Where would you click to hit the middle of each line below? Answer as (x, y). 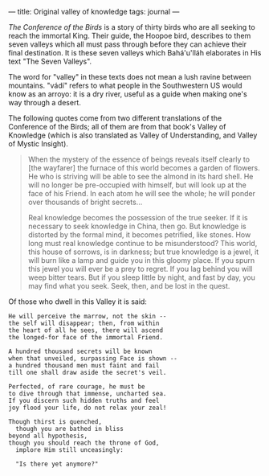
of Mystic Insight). (38, 144)
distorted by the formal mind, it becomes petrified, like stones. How (139, 235)
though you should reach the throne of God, (84, 443)
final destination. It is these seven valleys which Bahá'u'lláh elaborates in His (135, 53)
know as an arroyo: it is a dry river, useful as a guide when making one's (128, 94)
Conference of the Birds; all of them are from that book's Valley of (117, 127)
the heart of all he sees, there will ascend (86, 330)
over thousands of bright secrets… (85, 202)
